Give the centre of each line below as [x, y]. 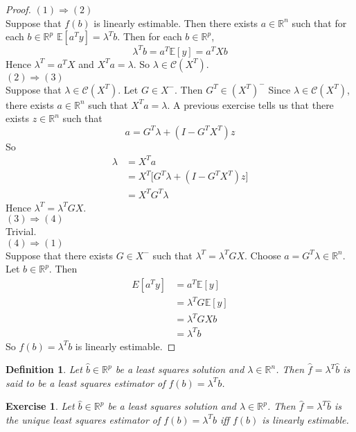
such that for [319, 23]
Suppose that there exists [60, 255]
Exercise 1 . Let [40, 406]
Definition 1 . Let [44, 369]
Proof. [18, 9]
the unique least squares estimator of [83, 419]
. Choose [263, 255]
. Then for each [150, 36]
